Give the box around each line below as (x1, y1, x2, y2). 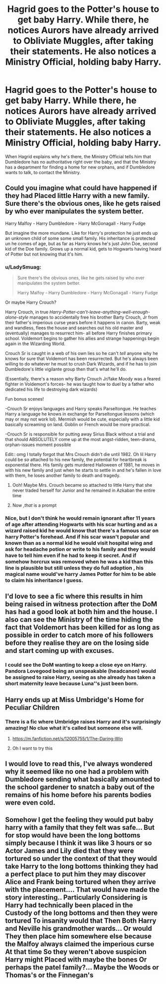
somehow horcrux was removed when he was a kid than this (5, 558, 154, 565)
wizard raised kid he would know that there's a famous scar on (5, 527, 159, 534)
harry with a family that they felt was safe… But (5, 823, 155, 831)
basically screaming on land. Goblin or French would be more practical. (5, 422, 151, 428)
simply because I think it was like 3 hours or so (5, 839, 152, 847)
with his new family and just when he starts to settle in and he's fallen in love (5, 467, 162, 473)
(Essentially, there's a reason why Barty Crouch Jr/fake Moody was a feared (5, 376, 161, 382)
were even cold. (5, 799, 55, 807)
